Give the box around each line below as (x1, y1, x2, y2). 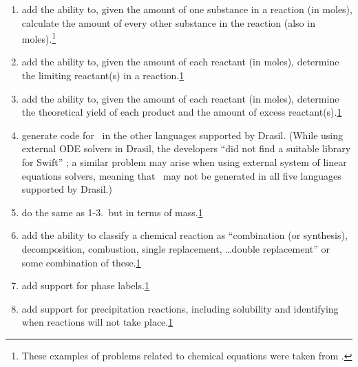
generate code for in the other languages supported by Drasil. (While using (21, 127, 344, 142)
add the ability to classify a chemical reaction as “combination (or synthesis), (21, 228, 348, 242)
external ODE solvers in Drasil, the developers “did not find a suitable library (21, 141, 351, 156)
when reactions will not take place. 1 (21, 315, 173, 329)
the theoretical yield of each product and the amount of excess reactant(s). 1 (21, 105, 342, 119)
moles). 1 (21, 30, 56, 45)
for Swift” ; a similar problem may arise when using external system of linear (21, 155, 347, 169)
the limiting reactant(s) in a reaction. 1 (21, 68, 185, 83)
